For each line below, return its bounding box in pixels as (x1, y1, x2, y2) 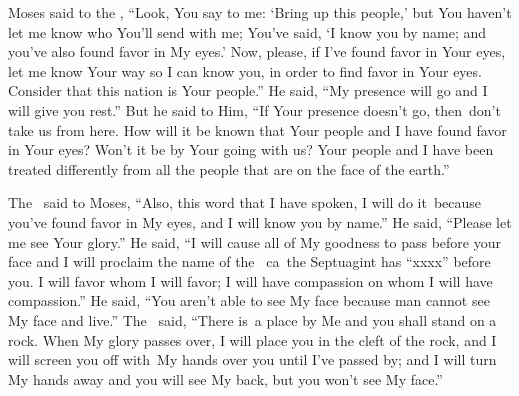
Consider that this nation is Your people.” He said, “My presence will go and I (8, 80, 488, 101)
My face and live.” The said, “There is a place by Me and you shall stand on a (8, 309, 497, 330)
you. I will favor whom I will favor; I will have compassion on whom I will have (8, 270, 493, 291)
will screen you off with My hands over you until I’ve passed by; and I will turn (8, 349, 497, 370)
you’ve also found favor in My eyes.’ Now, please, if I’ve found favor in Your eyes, (8, 41, 506, 62)
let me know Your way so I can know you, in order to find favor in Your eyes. (8, 60, 482, 81)
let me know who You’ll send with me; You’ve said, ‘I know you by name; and (8, 21, 487, 42)
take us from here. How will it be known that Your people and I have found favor (8, 119, 507, 140)
